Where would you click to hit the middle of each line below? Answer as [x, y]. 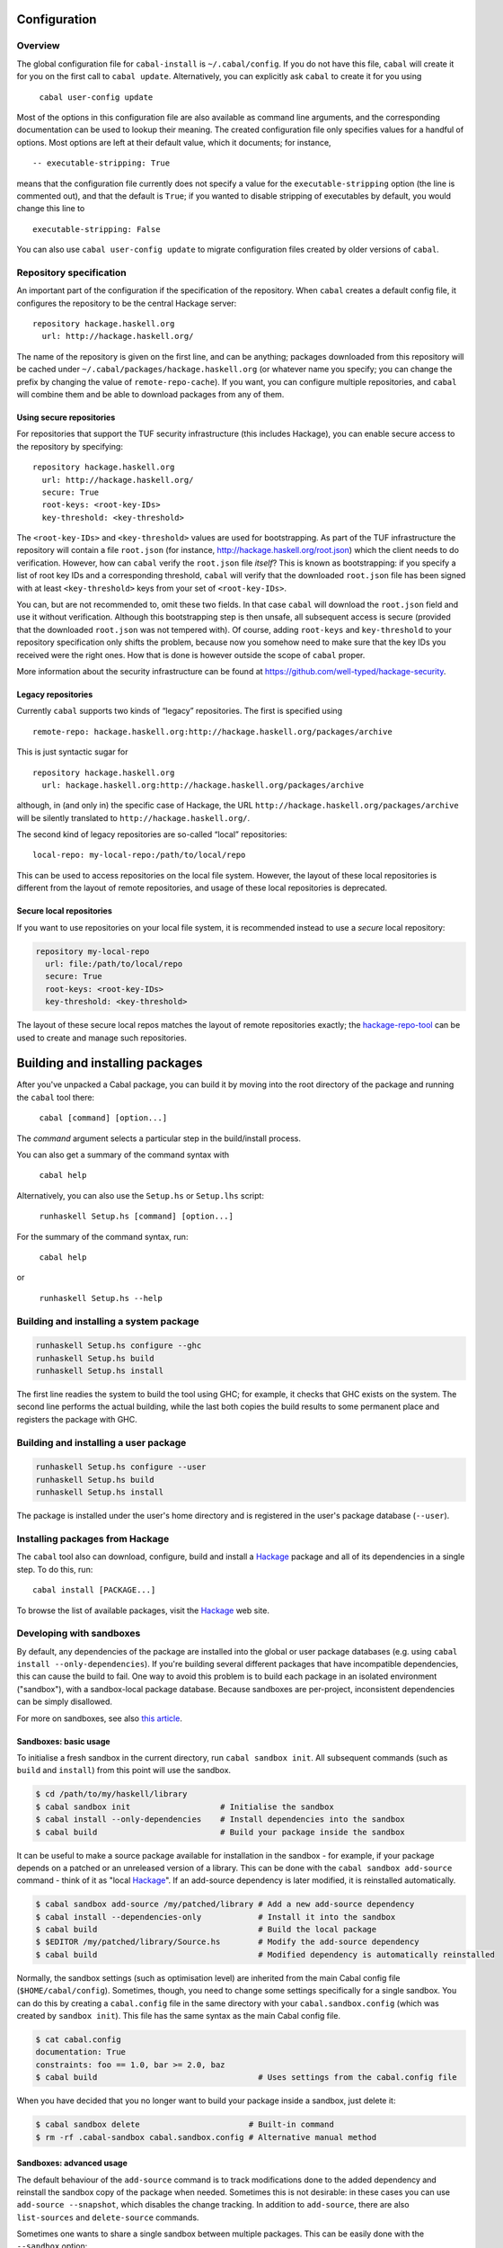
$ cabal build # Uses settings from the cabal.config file [246, 2078]
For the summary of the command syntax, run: [102, 1236]
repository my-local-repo [93, 951]
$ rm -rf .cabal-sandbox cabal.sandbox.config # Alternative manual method [206, 2137]
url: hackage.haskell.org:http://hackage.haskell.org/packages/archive [203, 785]
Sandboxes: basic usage [64, 1741]
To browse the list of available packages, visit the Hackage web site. [143, 1610]
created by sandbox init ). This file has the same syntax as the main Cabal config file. [179, 2016]
